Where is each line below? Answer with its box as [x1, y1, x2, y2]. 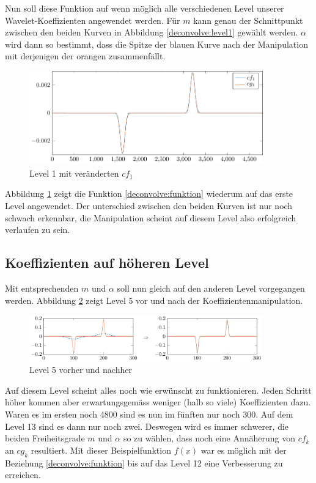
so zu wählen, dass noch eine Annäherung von [123, 432, 295, 444]
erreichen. [5, 468, 41, 481]
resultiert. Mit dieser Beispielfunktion [31, 443, 171, 456]
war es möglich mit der [200, 443, 287, 456]
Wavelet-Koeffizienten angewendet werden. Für [5, 13, 180, 26]
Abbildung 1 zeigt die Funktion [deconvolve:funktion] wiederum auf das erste [5, 187, 293, 200]
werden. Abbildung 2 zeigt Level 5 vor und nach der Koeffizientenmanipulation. [5, 293, 303, 306]
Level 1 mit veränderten [29, 166, 119, 179]
